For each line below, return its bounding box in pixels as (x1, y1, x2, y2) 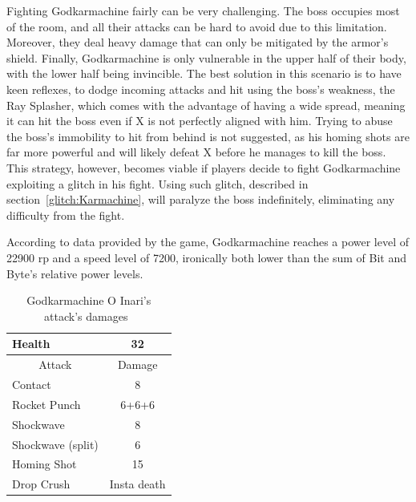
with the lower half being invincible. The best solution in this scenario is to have (6, 65, 402, 82)
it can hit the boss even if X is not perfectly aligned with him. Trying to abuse (6, 112, 393, 129)
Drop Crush (12, 476, 71, 492)
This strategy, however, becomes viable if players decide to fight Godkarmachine (6, 159, 401, 176)
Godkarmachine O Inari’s (26, 292, 151, 309)
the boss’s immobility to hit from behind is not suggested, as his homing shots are (6, 128, 410, 144)
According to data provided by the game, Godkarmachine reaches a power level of (6, 233, 410, 250)
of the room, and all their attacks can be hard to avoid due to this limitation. (6, 18, 387, 34)
